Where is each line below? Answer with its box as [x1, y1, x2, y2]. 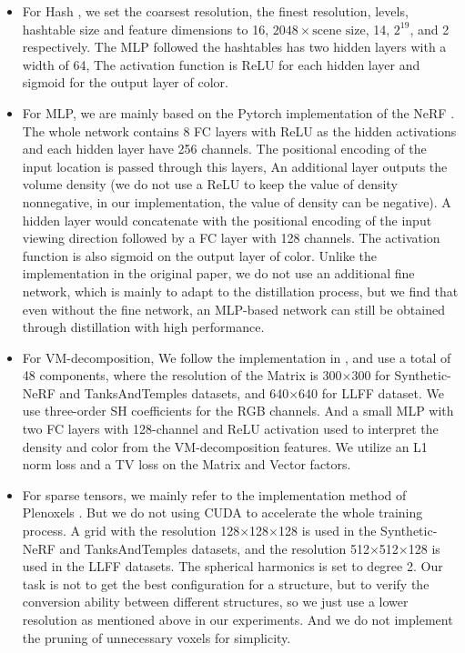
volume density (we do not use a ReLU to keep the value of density [22, 175, 398, 194]
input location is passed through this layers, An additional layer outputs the [22, 156, 448, 176]
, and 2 [409, 19, 450, 38]
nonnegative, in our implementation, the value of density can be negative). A [22, 192, 451, 211]
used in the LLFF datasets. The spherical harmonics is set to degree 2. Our [22, 557, 443, 576]
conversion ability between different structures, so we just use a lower [22, 592, 409, 611]
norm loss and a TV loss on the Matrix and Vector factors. [22, 455, 351, 474]
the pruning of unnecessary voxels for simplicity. [22, 628, 291, 647]
